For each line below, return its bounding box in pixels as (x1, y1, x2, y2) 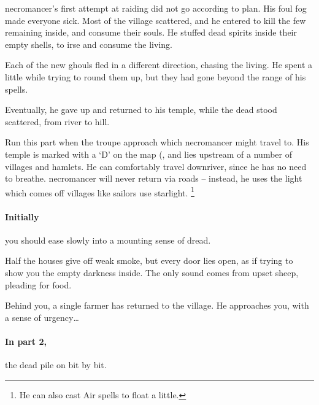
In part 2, (5, 334, 47, 347)
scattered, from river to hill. (5, 115, 110, 128)
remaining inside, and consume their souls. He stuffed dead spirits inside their (5, 26, 297, 39)
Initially (5, 210, 39, 223)
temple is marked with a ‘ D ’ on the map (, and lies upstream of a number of (5, 147, 292, 160)
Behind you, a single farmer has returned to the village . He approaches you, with (5, 299, 309, 312)
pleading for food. (5, 278, 72, 291)
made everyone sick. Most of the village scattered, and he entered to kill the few (5, 13, 306, 26)
